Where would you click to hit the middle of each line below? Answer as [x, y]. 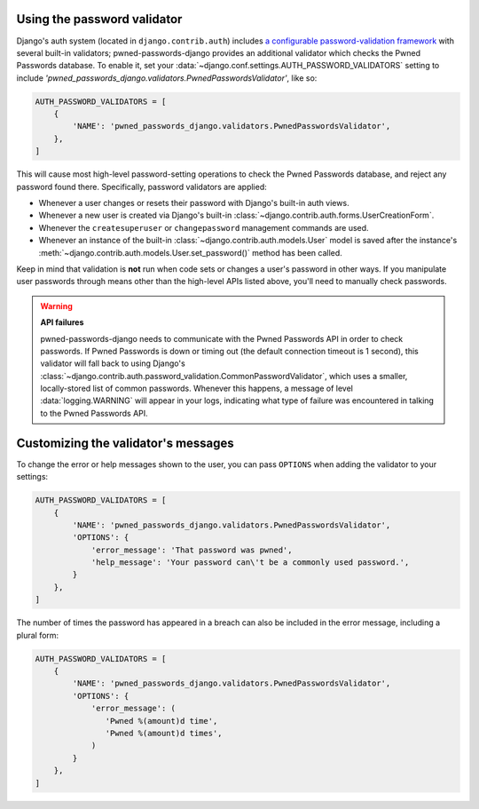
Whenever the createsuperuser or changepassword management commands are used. [204, 227]
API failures [62, 322]
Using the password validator [99, 19]
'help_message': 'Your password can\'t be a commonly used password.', [250, 563]
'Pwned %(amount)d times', [164, 733]
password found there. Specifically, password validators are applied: [142, 186]
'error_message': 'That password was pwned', [192, 550]
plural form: [38, 635]
